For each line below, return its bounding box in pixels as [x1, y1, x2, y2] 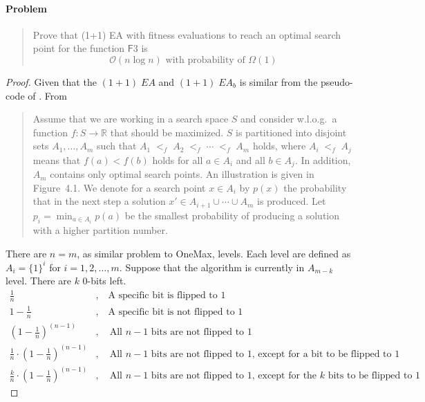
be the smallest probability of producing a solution [124, 208, 340, 222]
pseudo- [321, 74, 353, 89]
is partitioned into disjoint [236, 125, 347, 139]
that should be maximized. [110, 125, 224, 139]
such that [97, 138, 137, 153]
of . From [28, 88, 67, 102]
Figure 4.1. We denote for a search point [32, 180, 206, 194]
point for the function [32, 41, 125, 55]
